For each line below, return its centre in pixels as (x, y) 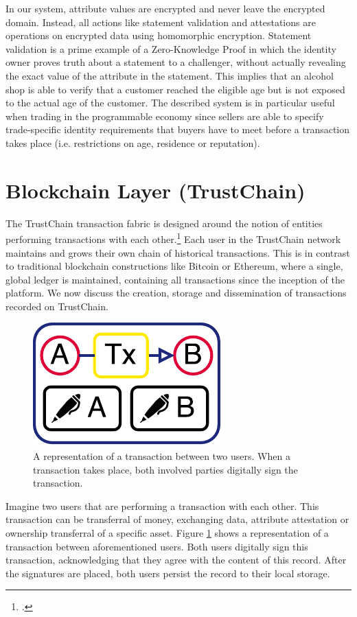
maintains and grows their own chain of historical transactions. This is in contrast (178, 252)
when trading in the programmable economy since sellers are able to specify (165, 116)
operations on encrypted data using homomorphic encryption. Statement (159, 35)
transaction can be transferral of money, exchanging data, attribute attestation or (177, 519)
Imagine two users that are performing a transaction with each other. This (162, 505)
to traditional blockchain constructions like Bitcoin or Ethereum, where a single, (174, 266)
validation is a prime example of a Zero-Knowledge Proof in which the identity (171, 48)
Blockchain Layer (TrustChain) (156, 190)
